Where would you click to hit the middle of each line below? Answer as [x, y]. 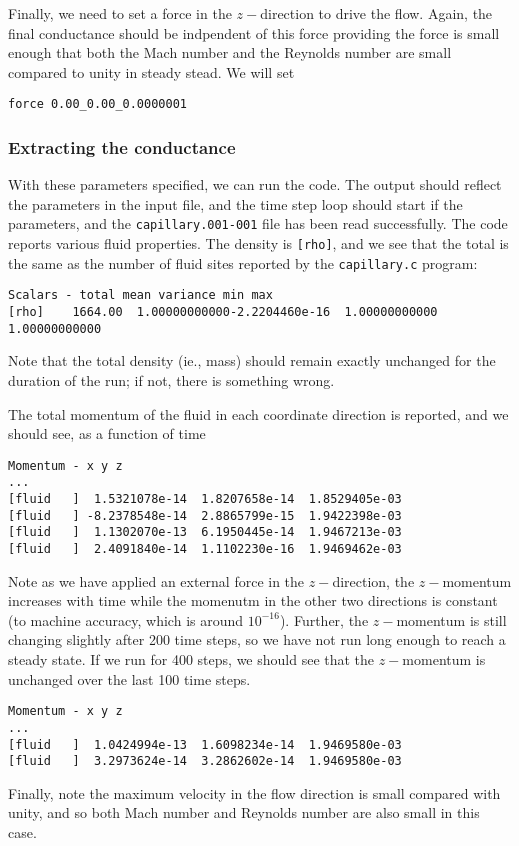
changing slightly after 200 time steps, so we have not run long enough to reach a [257, 639]
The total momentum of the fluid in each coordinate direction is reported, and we [258, 413]
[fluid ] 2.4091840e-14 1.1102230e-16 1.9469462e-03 [205, 549]
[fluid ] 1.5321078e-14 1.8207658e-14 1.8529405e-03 [205, 499]
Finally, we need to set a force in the [120, 13]
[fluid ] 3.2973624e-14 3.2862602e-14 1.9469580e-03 [205, 761]
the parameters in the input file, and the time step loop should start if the [235, 203]
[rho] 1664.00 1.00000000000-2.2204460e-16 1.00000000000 [223, 312]
